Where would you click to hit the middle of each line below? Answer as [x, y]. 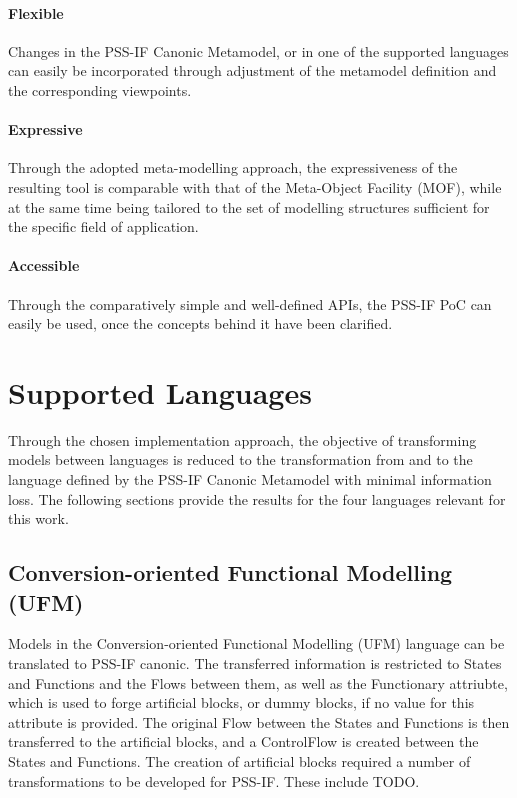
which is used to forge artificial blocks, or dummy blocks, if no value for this [241, 702]
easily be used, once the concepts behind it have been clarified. [200, 323]
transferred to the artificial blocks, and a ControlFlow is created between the [243, 741]
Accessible [44, 265]
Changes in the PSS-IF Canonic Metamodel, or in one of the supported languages [258, 50]
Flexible [36, 12]
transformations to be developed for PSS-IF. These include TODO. [214, 780]
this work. [38, 518]
